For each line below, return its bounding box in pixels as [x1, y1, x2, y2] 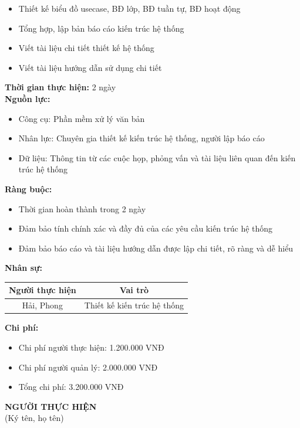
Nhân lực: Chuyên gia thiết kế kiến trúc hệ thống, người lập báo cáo [18, 132, 265, 144]
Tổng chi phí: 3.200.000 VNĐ [18, 381, 124, 393]
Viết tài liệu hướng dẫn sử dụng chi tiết [18, 61, 162, 73]
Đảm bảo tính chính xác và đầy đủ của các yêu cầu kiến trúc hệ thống [18, 222, 273, 235]
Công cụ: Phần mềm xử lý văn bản [18, 112, 145, 124]
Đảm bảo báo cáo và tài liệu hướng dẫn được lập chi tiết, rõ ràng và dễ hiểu [18, 242, 294, 254]
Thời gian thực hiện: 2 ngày [5, 81, 116, 93]
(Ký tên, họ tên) [5, 412, 64, 424]
